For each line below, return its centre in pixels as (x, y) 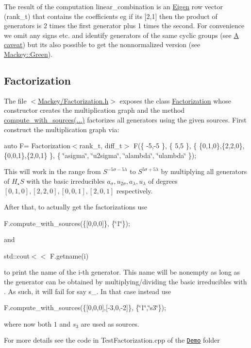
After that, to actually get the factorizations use (76, 207)
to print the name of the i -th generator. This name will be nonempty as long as (122, 272)
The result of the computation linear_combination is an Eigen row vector (113, 6)
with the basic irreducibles (66, 181)
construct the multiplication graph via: (62, 129)
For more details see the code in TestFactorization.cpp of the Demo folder (112, 340)
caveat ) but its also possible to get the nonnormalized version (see (102, 44)
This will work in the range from (52, 171)
